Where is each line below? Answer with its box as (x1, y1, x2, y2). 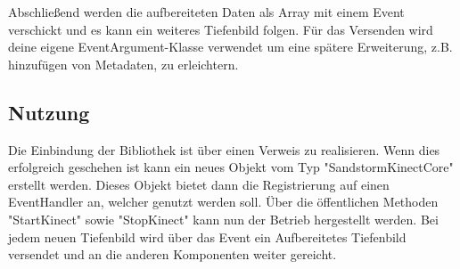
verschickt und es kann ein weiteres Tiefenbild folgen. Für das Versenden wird (8, 20, 433, 38)
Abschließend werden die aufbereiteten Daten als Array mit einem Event (8, 3, 405, 20)
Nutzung (8, 98, 90, 126)
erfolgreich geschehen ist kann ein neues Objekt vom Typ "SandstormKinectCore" (8, 158, 454, 176)
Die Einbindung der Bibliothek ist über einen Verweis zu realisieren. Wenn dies (8, 140, 440, 159)
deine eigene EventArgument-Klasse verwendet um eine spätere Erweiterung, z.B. (8, 37, 453, 56)
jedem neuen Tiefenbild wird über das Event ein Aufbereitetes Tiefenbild (8, 227, 407, 246)
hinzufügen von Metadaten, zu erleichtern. (8, 54, 239, 73)
